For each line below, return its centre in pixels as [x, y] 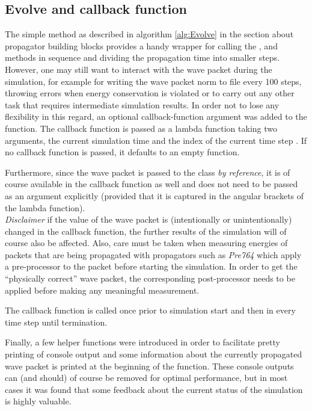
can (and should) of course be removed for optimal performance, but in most [146, 378]
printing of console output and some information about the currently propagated [154, 354]
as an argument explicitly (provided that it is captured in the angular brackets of [154, 195]
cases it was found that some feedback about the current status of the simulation [154, 389]
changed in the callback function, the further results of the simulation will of [146, 231]
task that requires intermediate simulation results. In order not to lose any [142, 104]
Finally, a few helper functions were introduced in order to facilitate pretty [142, 342]
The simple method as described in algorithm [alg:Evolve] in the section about [149, 34]
